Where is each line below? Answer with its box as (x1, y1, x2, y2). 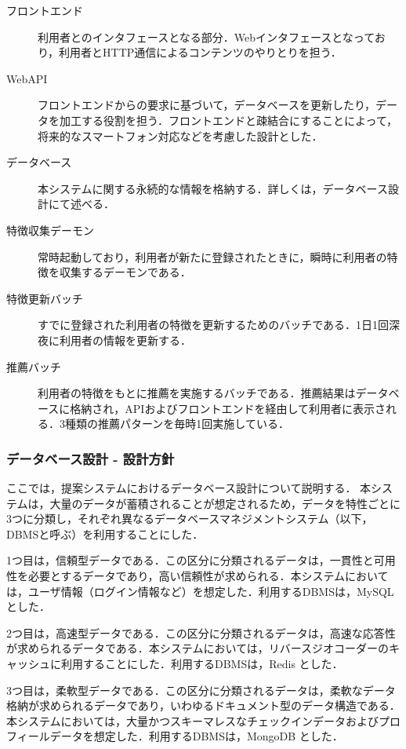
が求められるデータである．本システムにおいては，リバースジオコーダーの (6, 640, 390, 656)
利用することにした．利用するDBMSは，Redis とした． (60, 656, 343, 672)
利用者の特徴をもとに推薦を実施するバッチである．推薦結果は (38, 385, 356, 401)
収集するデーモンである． (59, 264, 191, 280)
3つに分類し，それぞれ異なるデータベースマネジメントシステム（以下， (6, 510, 373, 527)
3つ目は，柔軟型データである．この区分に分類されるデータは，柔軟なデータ (6, 681, 396, 698)
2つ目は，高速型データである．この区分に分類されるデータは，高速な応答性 (6, 624, 396, 641)
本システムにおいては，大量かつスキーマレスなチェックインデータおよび (6, 712, 379, 729)
